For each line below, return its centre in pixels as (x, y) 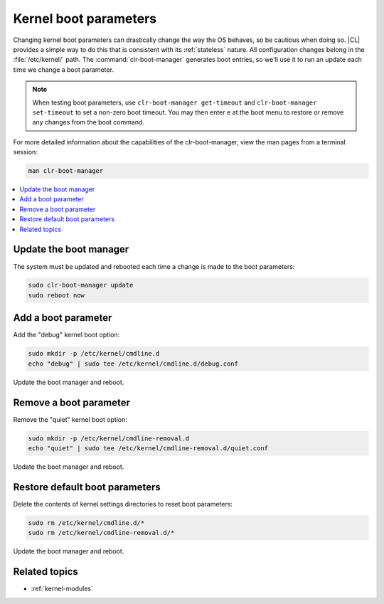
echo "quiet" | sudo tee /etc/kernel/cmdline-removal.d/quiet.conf (148, 449)
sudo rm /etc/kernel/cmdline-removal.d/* (101, 533)
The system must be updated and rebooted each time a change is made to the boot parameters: (154, 266)
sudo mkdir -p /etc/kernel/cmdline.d (94, 354)
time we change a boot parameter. (63, 69)
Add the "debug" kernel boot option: (66, 335)
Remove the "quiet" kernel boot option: (70, 419)
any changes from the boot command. (89, 122)
